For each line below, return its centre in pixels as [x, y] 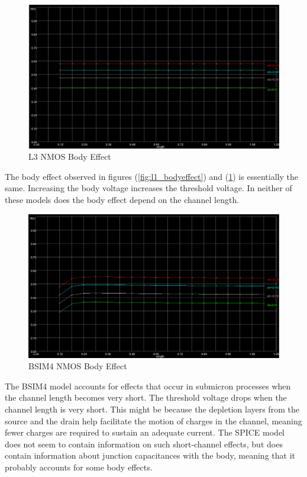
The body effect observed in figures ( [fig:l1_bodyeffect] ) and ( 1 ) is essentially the [151, 176]
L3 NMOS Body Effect [70, 157]
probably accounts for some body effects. [79, 467]
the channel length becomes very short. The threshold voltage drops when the [146, 397]
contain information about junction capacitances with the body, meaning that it [150, 455]
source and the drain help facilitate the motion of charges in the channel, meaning [153, 420]
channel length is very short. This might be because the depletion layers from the [152, 409]
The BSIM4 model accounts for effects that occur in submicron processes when [148, 386]
